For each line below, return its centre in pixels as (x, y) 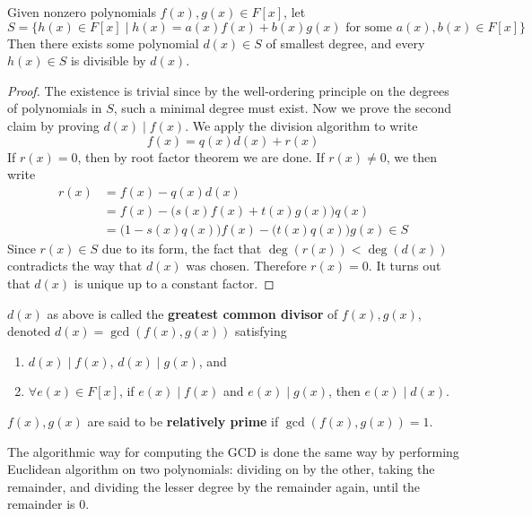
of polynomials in (55, 108)
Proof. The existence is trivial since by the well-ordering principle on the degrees (228, 90)
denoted (29, 331)
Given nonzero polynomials (82, 12)
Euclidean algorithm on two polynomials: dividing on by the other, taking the (221, 469)
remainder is (41, 504)
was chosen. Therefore (246, 266)
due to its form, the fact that (182, 248)
